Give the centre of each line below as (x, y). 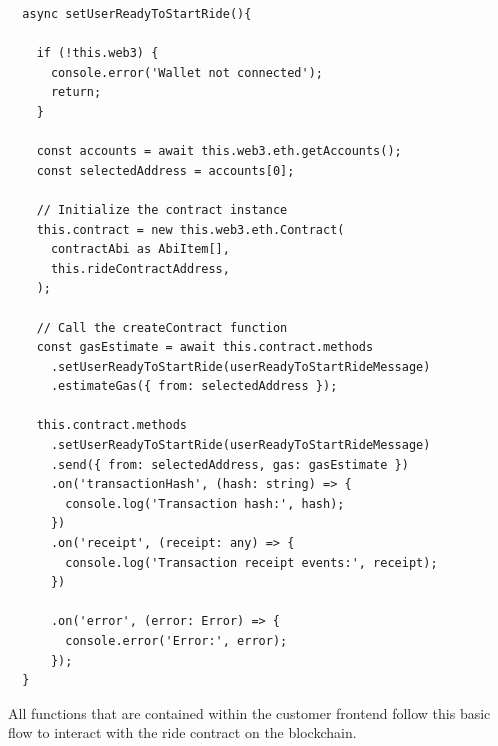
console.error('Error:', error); (176, 641)
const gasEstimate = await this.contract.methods (205, 347)
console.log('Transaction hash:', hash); (205, 503)
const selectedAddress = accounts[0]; (165, 170)
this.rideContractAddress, (140, 268)
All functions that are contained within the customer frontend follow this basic (249, 712)
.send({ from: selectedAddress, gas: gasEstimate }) (229, 464)
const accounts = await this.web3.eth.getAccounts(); (219, 151)
